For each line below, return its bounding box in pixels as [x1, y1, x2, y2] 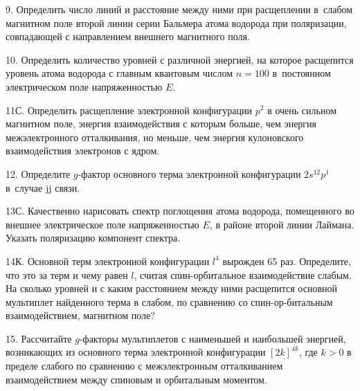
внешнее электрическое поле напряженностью [6, 217, 199, 231]
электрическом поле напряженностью [6, 79, 163, 93]
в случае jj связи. [6, 180, 80, 194]
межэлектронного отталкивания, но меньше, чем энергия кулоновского [6, 129, 304, 144]
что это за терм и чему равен [6, 267, 128, 282]
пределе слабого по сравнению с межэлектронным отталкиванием [6, 358, 283, 373]
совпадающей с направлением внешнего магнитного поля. [6, 29, 250, 44]
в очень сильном [267, 102, 336, 117]
